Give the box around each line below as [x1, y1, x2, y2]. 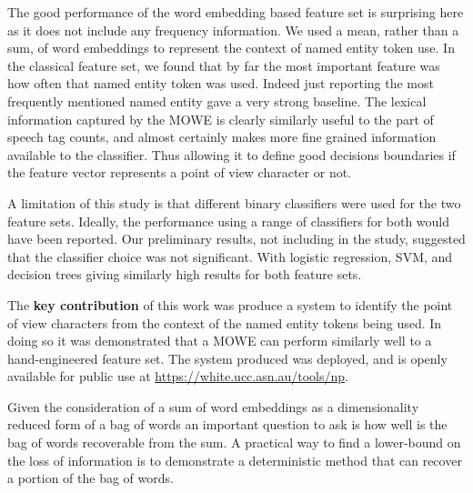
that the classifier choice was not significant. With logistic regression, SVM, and [7, 246, 453, 266]
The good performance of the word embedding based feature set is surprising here [7, 3, 464, 21]
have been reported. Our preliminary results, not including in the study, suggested [7, 229, 466, 248]
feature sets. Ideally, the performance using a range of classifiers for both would [7, 211, 450, 230]
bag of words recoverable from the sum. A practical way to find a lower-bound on [7, 433, 461, 452]
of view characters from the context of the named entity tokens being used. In [7, 313, 442, 332]
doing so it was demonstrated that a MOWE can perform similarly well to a [7, 331, 432, 350]
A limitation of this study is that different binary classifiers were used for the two [7, 193, 461, 212]
